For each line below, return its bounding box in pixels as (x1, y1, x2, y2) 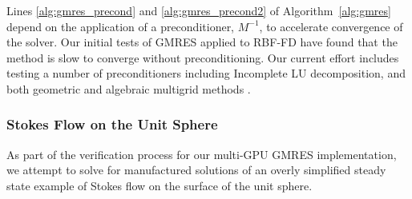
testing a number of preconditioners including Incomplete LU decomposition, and (6, 65, 406, 82)
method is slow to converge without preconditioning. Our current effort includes (6, 49, 399, 66)
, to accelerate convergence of (259, 18, 403, 34)
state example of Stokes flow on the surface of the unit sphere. (6, 177, 313, 193)
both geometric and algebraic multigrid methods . (6, 80, 251, 97)
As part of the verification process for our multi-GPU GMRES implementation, (6, 145, 397, 162)
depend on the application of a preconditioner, (6, 18, 235, 34)
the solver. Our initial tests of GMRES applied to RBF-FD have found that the (6, 34, 398, 50)
